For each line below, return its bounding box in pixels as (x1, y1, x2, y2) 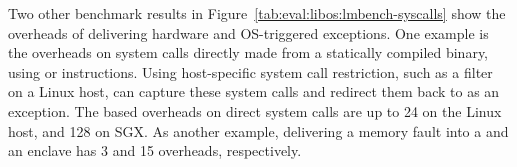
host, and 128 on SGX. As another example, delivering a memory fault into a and (8, 120, 509, 141)
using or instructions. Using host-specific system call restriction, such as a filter (8, 61, 493, 82)
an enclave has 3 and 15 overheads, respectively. (8, 140, 302, 161)
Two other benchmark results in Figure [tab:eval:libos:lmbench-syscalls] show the (8, 3, 506, 23)
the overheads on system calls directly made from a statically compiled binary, (8, 42, 489, 63)
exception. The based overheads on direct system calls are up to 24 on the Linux (8, 100, 502, 121)
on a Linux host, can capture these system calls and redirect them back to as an (8, 81, 500, 102)
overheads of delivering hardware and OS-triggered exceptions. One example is (8, 22, 489, 43)
